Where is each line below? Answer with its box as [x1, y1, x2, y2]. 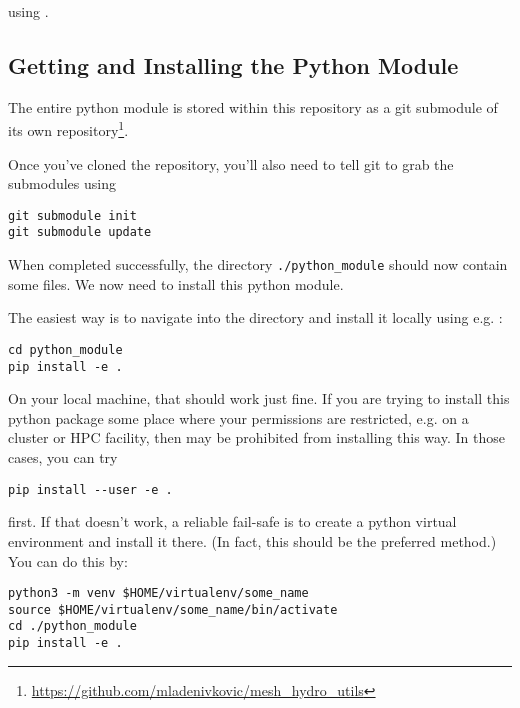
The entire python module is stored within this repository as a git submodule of [8, 96, 498, 117]
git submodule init [8, 208, 137, 223]
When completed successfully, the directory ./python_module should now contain [8, 254, 508, 275]
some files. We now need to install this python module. [8, 273, 344, 294]
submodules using [8, 173, 116, 194]
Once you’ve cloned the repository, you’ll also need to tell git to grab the [8, 153, 454, 174]
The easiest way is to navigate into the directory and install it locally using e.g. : [8, 307, 503, 328]
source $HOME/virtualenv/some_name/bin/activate [8, 602, 338, 617]
